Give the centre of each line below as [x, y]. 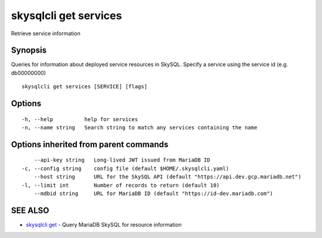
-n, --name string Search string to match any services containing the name [140, 128]
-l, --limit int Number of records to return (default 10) [121, 185]
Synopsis [29, 50]
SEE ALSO [30, 210]
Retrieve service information [46, 33]
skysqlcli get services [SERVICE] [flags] [85, 87]
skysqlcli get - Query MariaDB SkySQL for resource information [104, 224]
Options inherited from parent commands [90, 144]
